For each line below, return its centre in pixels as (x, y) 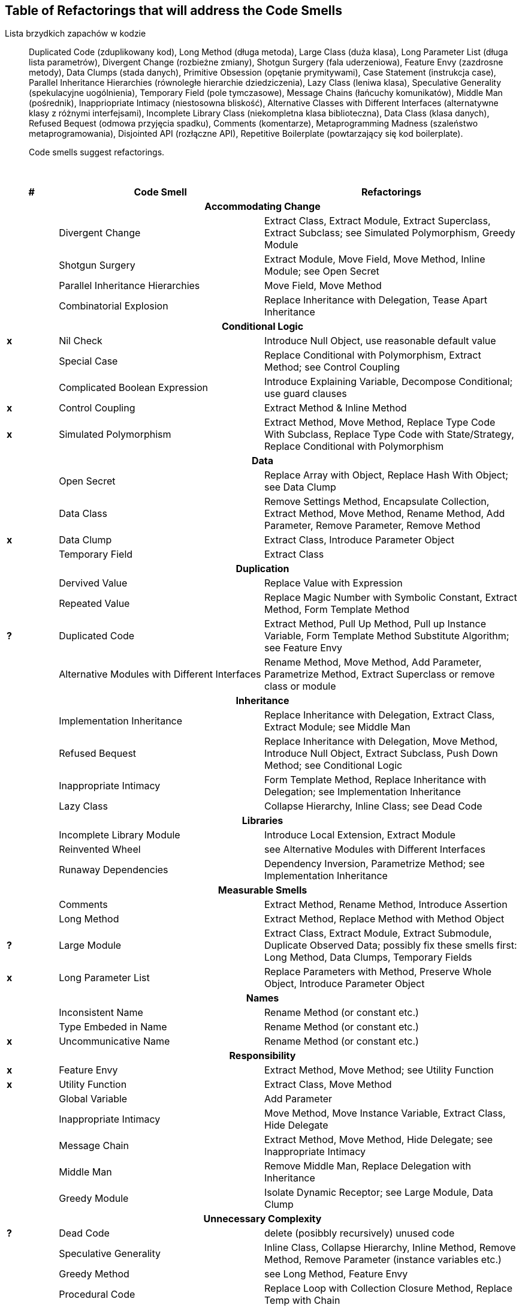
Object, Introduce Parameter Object (344, 984)
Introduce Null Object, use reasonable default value (380, 341)
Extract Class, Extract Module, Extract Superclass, (377, 221)
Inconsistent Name (101, 1013)
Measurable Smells (262, 890)
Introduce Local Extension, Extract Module (360, 835)
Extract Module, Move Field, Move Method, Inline (375, 259)
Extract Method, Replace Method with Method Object (384, 919)
